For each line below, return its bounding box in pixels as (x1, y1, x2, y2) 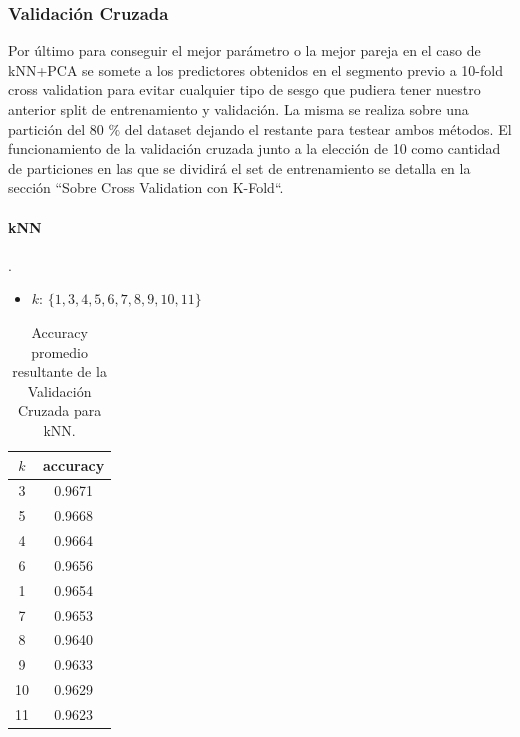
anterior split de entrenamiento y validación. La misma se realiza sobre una (8, 99, 469, 119)
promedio (31, 341, 89, 362)
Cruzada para (17, 400, 102, 421)
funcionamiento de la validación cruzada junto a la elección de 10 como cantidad (8, 138, 501, 159)
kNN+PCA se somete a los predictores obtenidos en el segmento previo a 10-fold (8, 59, 503, 80)
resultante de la (12, 361, 107, 382)
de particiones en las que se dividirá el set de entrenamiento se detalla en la (8, 157, 471, 178)
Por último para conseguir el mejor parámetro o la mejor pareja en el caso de (8, 40, 481, 61)
